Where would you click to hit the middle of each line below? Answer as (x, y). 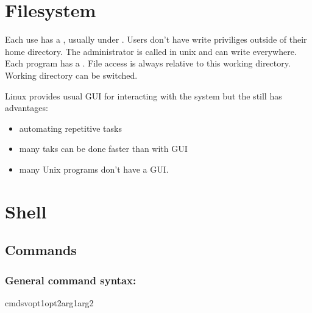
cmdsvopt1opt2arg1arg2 (49, 302)
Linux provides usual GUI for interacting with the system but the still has (144, 95)
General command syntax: (71, 280)
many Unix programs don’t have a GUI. (94, 169)
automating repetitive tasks (70, 128)
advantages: (27, 108)
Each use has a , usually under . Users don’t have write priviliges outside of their (156, 39)
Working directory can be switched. (71, 75)
